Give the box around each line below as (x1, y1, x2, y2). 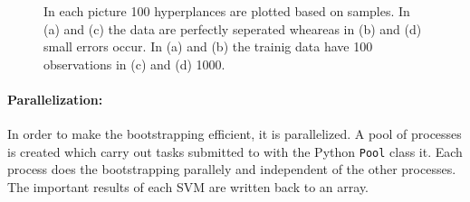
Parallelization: (7, 89, 103, 108)
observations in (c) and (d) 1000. (43, 54, 225, 73)
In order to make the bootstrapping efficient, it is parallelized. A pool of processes (7, 124, 462, 143)
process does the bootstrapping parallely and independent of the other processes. (7, 160, 456, 179)
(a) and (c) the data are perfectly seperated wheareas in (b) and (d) (43, 19, 422, 38)
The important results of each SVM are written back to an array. (7, 178, 369, 197)
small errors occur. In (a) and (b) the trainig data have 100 (43, 37, 373, 56)
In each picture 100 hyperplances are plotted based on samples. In (43, 2, 410, 20)
